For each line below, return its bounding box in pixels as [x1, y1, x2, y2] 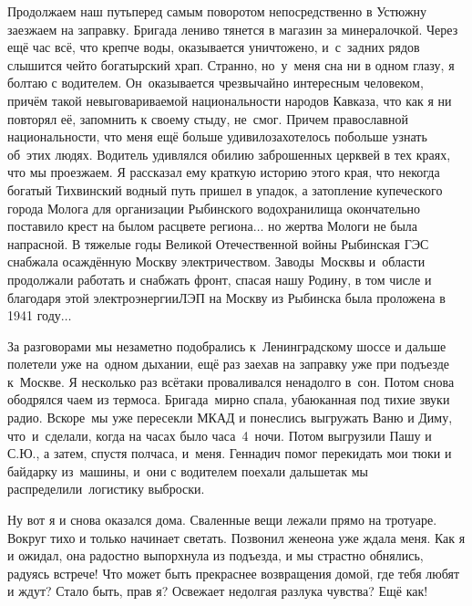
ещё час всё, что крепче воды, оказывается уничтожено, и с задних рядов [7, 37, 420, 57]
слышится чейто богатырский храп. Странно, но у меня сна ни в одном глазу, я [7, 55, 455, 74]
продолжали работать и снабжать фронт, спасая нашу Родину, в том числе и [7, 269, 432, 288]
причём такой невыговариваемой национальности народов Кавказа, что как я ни [7, 90, 452, 110]
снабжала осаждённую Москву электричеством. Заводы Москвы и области [7, 252, 426, 271]
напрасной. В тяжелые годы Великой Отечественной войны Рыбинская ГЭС [7, 234, 429, 253]
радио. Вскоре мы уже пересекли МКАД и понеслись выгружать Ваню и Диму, [7, 408, 453, 427]
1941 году [7, 306, 61, 325]
